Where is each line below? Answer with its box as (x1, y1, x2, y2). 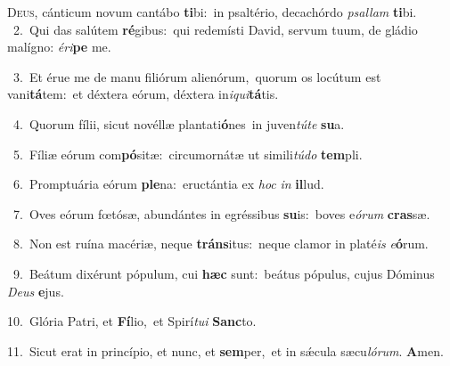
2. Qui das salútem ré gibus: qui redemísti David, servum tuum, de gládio (12, 20, 418, 38)
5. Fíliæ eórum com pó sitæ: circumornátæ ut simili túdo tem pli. (12, 144, 363, 163)
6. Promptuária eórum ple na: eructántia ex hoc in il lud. (12, 175, 324, 193)
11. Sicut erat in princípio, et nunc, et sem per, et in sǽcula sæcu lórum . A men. (7, 341, 444, 360)
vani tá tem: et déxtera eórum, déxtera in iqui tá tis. (7, 85, 279, 103)
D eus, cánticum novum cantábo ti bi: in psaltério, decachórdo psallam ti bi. (7, 3, 417, 20)
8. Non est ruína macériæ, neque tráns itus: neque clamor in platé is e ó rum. (12, 234, 429, 253)
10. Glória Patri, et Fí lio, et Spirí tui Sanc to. (7, 312, 257, 330)
